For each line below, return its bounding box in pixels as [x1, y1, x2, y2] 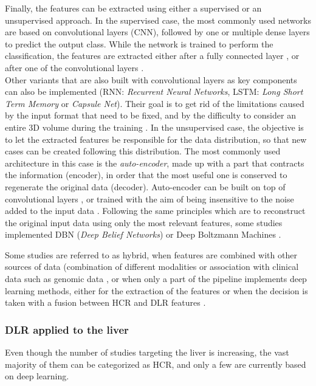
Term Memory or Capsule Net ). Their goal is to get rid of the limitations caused [5, 97, 304, 109]
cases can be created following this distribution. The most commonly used [5, 145, 281, 157]
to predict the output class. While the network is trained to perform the [5, 37, 273, 50]
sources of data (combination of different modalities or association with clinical [5, 260, 299, 273]
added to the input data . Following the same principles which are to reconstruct [5, 204, 306, 217]
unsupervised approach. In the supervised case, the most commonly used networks [5, 13, 311, 26]
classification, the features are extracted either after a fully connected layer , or [5, 49, 300, 62]
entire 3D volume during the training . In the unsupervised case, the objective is [5, 120, 304, 133]
